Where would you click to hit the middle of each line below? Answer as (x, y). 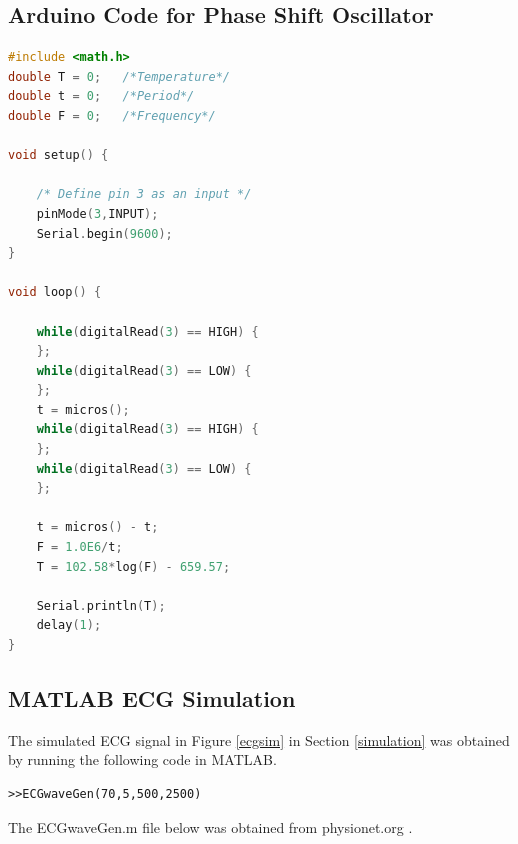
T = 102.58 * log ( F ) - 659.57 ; (133, 566)
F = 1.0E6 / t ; (79, 547)
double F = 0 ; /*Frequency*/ (112, 115)
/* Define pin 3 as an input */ (144, 194)
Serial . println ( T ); (101, 605)
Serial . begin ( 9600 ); (104, 233)
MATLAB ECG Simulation (152, 698)
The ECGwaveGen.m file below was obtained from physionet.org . (210, 826)
